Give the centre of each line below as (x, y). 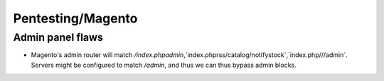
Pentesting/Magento (75, 18)
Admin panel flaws (58, 37)
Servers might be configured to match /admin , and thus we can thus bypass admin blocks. (164, 65)
